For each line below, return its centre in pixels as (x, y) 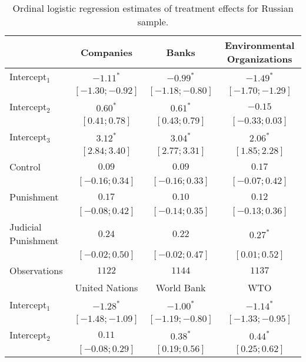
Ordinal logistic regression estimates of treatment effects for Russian (153, 8)
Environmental (260, 45)
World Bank (181, 287)
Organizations (260, 59)
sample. (153, 22)
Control (25, 167)
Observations (36, 270)
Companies (106, 52)
